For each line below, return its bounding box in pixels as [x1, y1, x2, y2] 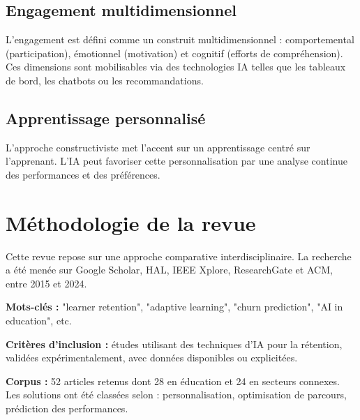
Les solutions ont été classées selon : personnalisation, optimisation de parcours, [6, 387, 347, 402]
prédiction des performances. [6, 401, 128, 416]
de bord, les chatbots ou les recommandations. [6, 73, 204, 87]
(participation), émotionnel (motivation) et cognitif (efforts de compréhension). [6, 45, 343, 60]
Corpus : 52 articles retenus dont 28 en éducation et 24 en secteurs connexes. [6, 373, 340, 388]
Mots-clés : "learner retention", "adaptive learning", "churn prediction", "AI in [6, 299, 343, 314]
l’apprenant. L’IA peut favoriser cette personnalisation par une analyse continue [6, 153, 347, 168]
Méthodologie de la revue [6, 208, 256, 237]
